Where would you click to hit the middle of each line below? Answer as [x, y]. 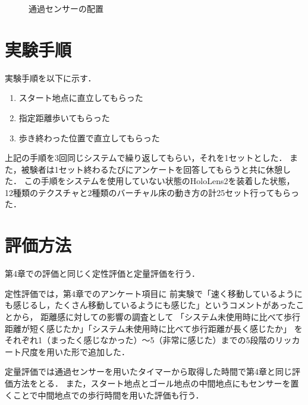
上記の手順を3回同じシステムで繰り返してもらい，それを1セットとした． [146, 158]
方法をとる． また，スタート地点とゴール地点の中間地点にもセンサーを [152, 383]
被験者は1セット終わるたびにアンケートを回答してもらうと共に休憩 [152, 169]
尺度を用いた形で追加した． [75, 351]
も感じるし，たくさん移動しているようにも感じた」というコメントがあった [150, 305]
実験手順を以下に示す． [51, 77]
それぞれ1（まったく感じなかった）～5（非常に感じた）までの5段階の [140, 340]
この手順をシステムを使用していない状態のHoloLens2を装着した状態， [159, 181]
